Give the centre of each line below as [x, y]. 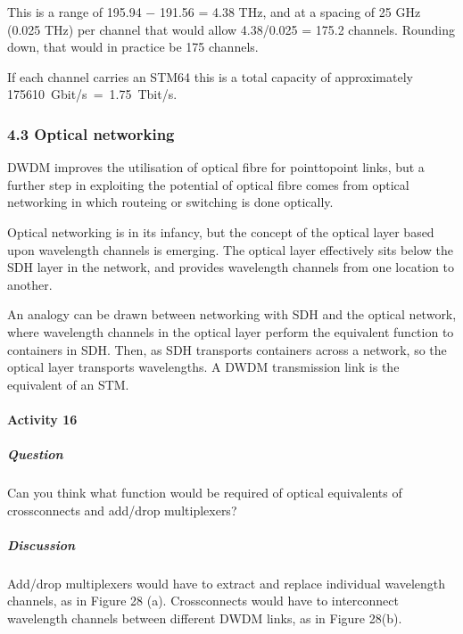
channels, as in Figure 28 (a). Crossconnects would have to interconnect [203, 601]
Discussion [41, 544]
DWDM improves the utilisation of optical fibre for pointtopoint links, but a [216, 167]
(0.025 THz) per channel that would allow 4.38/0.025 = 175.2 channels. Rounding [231, 29]
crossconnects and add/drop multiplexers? [122, 510]
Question [35, 454]
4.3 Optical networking [91, 133]
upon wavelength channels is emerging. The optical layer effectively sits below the [231, 249]
